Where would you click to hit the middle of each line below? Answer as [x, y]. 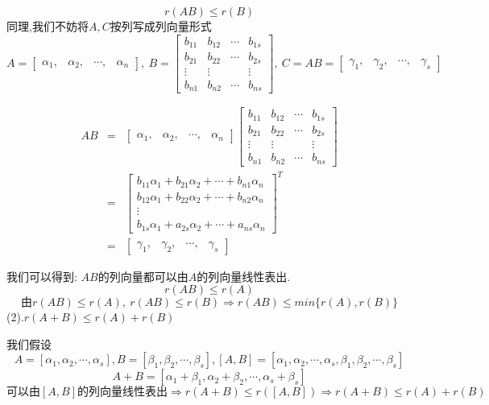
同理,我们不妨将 [48, 26]
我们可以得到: [42, 276]
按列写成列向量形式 [161, 26]
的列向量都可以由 [143, 277]
